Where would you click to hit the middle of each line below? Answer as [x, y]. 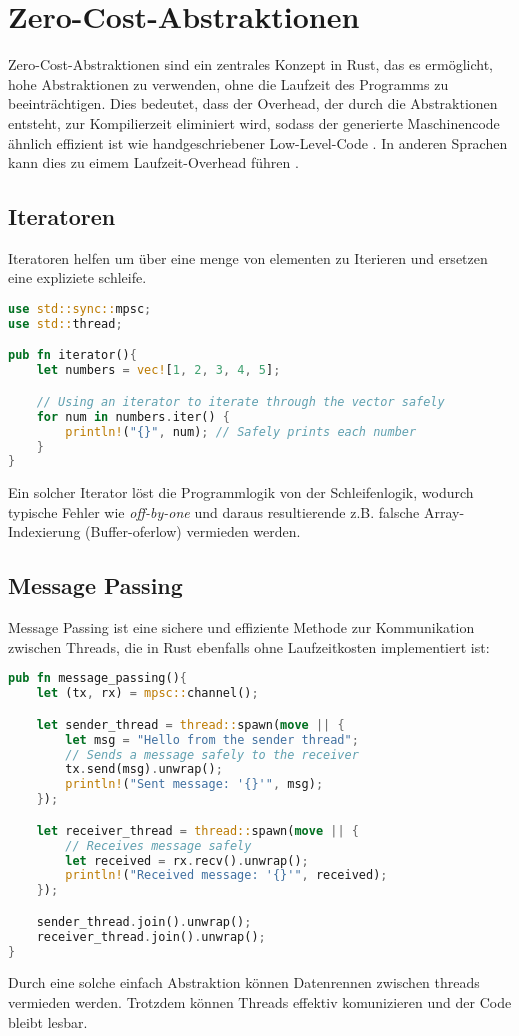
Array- [444, 511]
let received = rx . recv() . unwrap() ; [187, 860]
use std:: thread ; [65, 323]
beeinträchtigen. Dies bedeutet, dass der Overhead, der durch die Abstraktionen [253, 103]
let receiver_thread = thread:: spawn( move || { [197, 830]
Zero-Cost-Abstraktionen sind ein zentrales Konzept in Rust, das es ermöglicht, [251, 64]
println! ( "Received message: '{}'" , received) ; [226, 875]
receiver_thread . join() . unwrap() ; [151, 936]
